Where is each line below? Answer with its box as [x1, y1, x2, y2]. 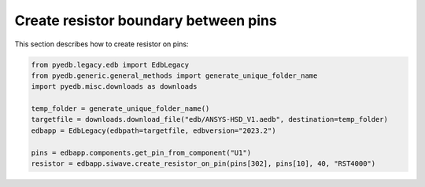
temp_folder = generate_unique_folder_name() [31, 104, 210, 113]
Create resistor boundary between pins [14, 12, 277, 29]
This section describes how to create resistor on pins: [14, 39, 189, 49]
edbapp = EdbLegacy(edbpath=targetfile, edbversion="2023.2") [31, 126, 276, 135]
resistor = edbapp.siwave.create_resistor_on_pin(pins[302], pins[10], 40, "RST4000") [31, 159, 376, 168]
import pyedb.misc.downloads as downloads [31, 82, 198, 91]
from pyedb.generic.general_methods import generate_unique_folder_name [31, 71, 318, 80]
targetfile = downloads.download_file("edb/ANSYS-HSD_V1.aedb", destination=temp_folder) [31, 115, 389, 124]
